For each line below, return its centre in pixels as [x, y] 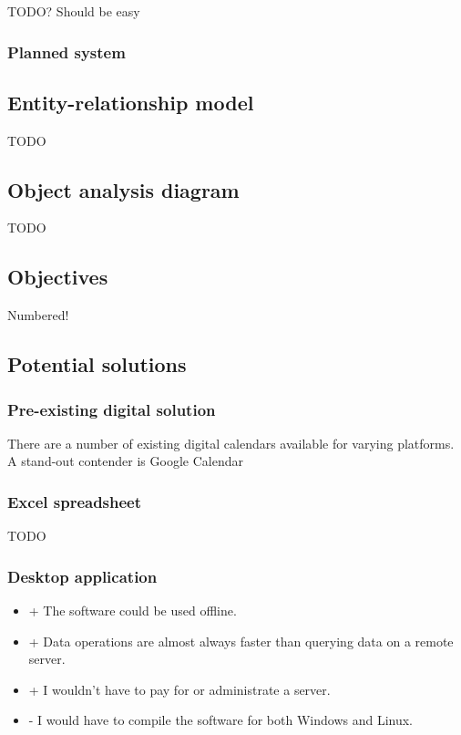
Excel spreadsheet [75, 501]
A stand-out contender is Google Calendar [125, 461]
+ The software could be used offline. [133, 611]
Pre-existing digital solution [112, 409]
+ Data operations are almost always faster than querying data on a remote [241, 641]
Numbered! [38, 315]
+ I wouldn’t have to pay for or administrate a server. [179, 689]
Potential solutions [97, 364]
